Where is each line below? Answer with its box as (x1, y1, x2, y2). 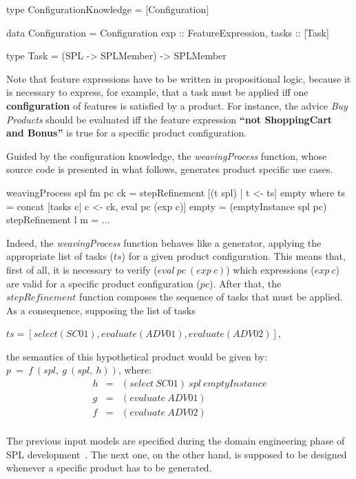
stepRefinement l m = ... (6, 212, 110, 227)
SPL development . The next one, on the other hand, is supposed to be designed (6, 447, 347, 461)
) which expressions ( (226, 262, 315, 276)
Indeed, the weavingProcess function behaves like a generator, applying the (6, 235, 322, 249)
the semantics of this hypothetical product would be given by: (6, 349, 268, 363)
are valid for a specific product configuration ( (6, 276, 200, 290)
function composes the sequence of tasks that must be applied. (79, 289, 343, 304)
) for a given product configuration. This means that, (121, 249, 346, 263)
